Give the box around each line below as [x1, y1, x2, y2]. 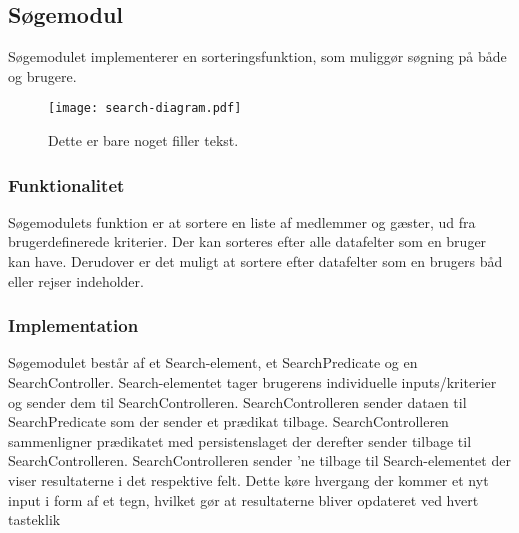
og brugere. [8, 65, 77, 86]
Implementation [8, 313, 139, 338]
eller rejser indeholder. [8, 270, 144, 291]
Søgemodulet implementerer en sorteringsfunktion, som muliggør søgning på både [8, 46, 507, 67]
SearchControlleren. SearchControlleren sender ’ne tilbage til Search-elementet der [8, 450, 511, 471]
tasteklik [8, 509, 61, 530]
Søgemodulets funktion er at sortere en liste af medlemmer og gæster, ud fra [8, 211, 476, 232]
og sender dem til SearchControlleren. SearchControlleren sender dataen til [8, 391, 467, 412]
